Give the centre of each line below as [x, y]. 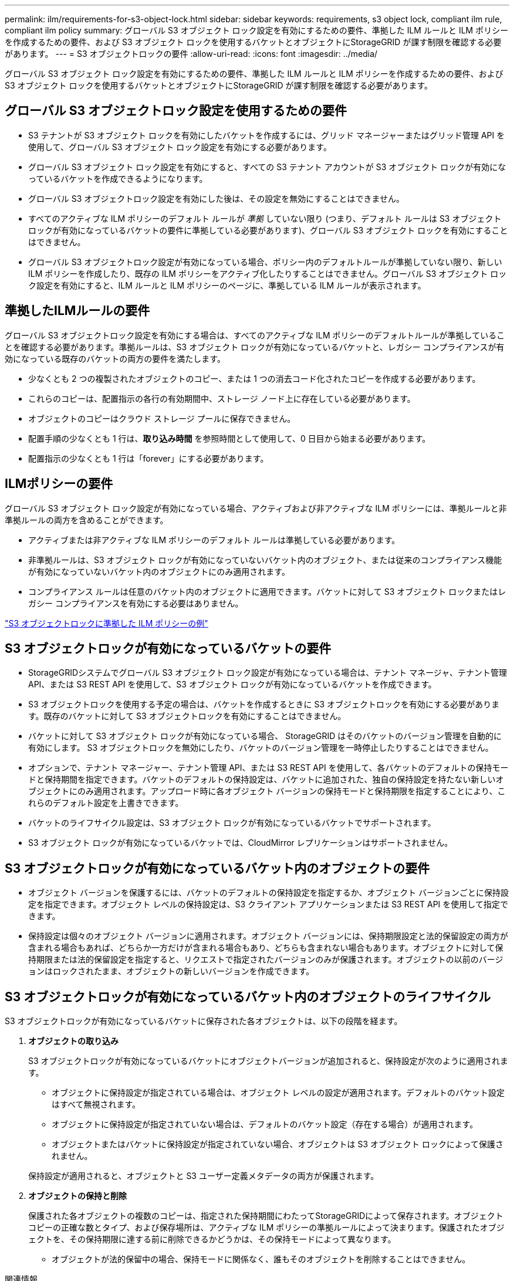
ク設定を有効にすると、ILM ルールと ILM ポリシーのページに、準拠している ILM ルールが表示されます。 [227, 285]
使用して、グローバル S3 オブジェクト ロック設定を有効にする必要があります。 [180, 147]
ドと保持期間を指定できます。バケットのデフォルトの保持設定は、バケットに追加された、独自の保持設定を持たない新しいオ [266, 780]
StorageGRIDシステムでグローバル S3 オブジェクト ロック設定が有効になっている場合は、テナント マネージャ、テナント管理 [268, 673]
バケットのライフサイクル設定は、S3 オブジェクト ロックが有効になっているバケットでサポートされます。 [232, 823]
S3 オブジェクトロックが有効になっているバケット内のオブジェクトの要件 [217, 868]
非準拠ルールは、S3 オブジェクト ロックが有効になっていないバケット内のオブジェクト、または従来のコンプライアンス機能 [265, 560]
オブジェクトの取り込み [73, 1041]
